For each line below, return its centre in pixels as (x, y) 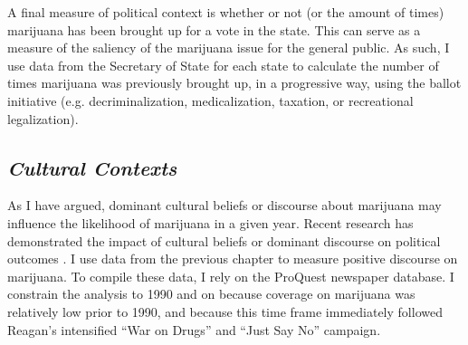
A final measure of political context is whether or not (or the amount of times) (226, 12)
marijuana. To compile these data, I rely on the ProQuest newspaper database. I (231, 276)
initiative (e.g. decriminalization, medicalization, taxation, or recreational (210, 100)
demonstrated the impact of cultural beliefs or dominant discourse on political (224, 240)
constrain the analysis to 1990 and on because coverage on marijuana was (211, 294)
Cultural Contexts (92, 167)
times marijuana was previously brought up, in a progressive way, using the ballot (234, 83)
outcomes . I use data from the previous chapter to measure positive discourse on (233, 259)
